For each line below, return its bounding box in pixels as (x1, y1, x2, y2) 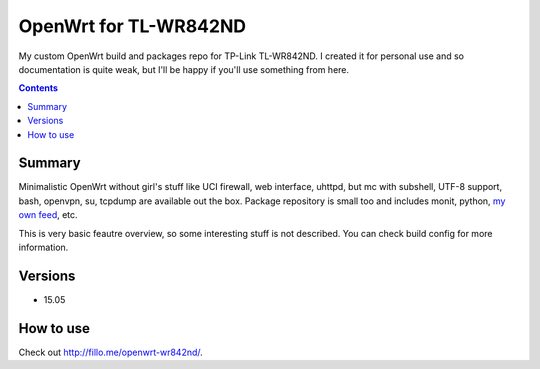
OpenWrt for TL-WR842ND (18, 15, 247, 37)
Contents (18, 82, 59, 94)
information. (18, 241, 69, 253)
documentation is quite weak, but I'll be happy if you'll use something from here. (18, 63, 350, 75)
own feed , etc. (18, 209, 79, 221)
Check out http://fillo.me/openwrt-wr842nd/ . (18, 346, 204, 358)
